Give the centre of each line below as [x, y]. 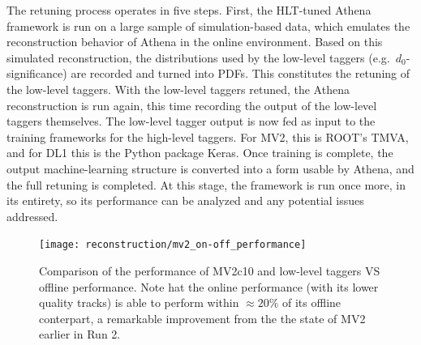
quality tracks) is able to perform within [139, 302]
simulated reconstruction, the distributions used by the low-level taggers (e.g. [198, 57]
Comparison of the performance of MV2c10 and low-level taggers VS [210, 270]
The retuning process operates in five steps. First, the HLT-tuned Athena [189, 10]
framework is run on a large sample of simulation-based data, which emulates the [208, 26]
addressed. [32, 216]
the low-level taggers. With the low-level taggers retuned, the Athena [178, 89]
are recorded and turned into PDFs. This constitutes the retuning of [241, 73]
